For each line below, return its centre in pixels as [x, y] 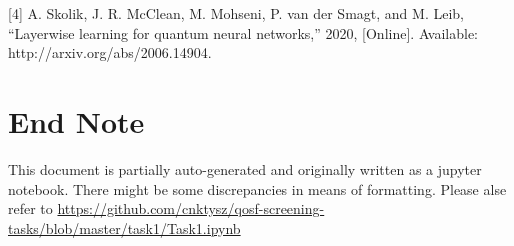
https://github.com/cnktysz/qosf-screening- [191, 208]
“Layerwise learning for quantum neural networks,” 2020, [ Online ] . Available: [243, 32]
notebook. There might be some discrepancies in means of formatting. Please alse [257, 188]
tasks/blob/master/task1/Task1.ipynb [124, 227]
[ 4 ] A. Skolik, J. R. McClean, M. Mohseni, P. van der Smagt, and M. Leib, [236, 13]
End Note [76, 120]
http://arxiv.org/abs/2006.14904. [110, 52]
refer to [30, 208]
